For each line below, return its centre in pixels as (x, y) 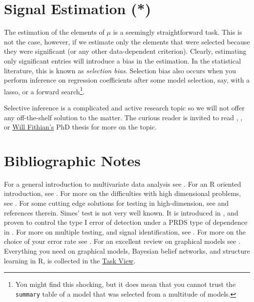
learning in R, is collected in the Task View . (70, 260)
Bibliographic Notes (72, 160)
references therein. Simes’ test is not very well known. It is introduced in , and (121, 212)
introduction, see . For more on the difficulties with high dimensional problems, (123, 193)
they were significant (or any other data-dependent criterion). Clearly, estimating (125, 51)
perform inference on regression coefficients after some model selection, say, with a (127, 80)
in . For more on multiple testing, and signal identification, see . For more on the (125, 231)
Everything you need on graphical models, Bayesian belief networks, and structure (127, 251)
